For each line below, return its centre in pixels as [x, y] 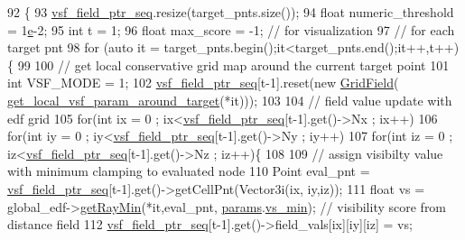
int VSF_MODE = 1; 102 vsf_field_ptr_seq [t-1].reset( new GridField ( [203, 83]
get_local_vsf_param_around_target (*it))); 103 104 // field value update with [230, 100]
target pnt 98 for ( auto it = [84, 47]
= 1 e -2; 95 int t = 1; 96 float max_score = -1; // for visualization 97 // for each [231, 29]
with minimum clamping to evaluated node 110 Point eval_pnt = [189, 171]
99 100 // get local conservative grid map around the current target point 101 [233, 65]
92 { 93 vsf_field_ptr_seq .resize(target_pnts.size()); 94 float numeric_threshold [231, 12]
